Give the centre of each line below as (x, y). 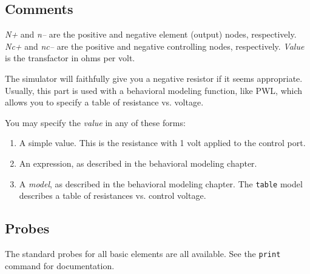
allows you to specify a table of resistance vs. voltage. (104, 102)
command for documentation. (60, 265)
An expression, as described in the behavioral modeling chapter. (138, 163)
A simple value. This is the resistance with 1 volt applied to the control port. (162, 143)
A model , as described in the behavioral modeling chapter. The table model (161, 183)
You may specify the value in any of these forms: (95, 122)
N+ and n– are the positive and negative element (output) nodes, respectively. (151, 34)
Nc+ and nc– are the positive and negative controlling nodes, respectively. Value (155, 46)
